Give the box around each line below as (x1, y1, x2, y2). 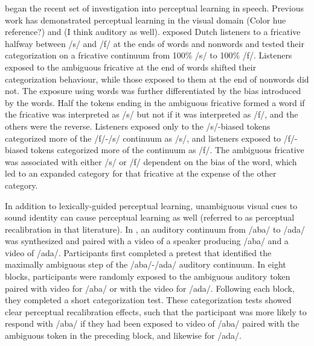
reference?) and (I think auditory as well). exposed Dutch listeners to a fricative (5, 25, 301, 38)
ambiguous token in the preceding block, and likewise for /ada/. (5, 329, 242, 342)
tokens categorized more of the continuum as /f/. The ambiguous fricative (30, 143, 304, 156)
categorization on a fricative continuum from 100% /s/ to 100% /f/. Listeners (5, 49, 292, 61)
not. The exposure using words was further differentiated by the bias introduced (5, 84, 301, 97)
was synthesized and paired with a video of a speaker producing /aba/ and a (5, 234, 289, 247)
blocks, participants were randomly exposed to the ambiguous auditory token (5, 270, 290, 283)
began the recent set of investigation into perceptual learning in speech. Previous (5, 2, 304, 14)
